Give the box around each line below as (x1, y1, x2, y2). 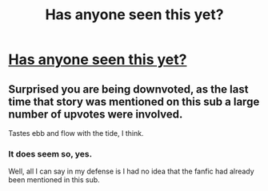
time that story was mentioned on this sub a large (8, 94, 260, 109)
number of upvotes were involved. (8, 107, 183, 121)
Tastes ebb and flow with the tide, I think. (8, 129, 144, 137)
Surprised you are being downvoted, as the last (8, 82, 249, 96)
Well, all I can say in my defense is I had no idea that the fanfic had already (8, 166, 254, 177)
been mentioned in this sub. (8, 175, 100, 185)
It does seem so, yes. (8, 148, 93, 159)
